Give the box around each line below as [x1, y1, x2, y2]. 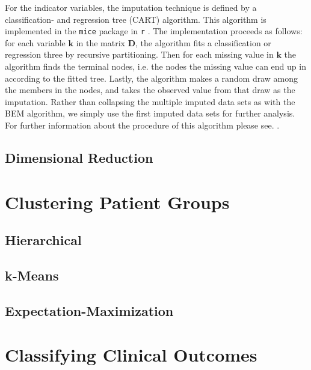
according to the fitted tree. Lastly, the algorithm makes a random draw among [5, 71, 298, 84]
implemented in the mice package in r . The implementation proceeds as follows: [5, 25, 303, 37]
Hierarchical [5, 231, 82, 249]
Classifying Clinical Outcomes [5, 342, 257, 367]
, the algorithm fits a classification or [135, 36, 271, 49]
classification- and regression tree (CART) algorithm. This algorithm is [5, 13, 266, 25]
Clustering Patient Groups [5, 189, 230, 214]
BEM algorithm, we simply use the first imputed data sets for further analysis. [5, 107, 295, 120]
